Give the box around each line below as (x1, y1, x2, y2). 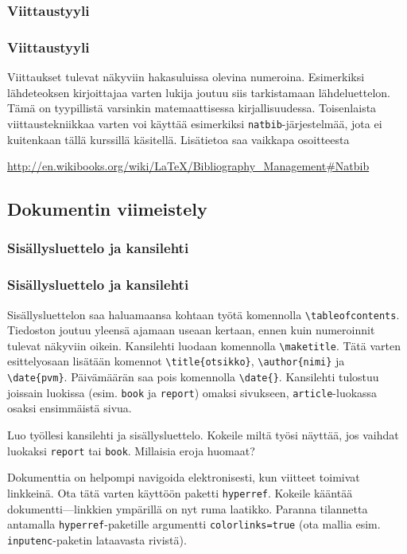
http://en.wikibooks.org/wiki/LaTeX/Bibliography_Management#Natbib (7, 158, 370, 174)
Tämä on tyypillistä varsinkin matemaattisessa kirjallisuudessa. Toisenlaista (7, 99, 377, 116)
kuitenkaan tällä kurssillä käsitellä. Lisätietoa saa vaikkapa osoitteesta (7, 131, 350, 147)
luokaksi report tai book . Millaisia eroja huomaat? (7, 442, 255, 458)
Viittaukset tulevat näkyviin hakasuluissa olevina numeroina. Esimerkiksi (7, 68, 365, 85)
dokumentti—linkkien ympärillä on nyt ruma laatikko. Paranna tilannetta (7, 500, 368, 517)
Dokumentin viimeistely (7, 197, 207, 221)
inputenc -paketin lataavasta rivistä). (7, 531, 187, 548)
